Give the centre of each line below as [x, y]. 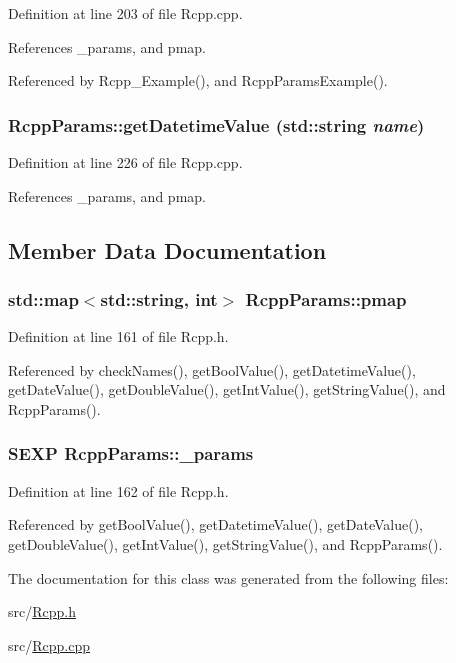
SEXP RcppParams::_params [131, 453]
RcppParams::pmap [326, 298]
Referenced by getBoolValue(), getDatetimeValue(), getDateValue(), [215, 524]
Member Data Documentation [167, 249]
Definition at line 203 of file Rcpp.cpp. [125, 13]
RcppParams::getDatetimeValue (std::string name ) [216, 124]
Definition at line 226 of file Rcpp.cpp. [125, 162]
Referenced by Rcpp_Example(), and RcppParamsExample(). [198, 80]
